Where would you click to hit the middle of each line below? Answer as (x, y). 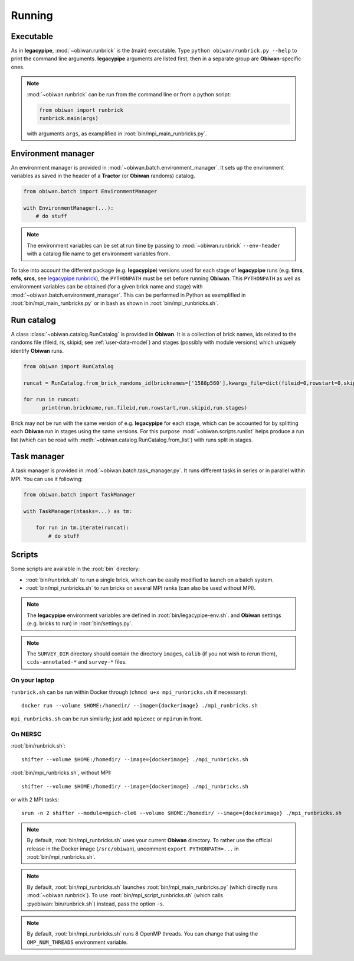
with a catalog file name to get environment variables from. (99, 254)
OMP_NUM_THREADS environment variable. (77, 942)
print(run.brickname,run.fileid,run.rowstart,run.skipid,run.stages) (145, 408)
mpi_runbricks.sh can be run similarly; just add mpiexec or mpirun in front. (107, 719)
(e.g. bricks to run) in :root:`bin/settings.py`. (80, 624)
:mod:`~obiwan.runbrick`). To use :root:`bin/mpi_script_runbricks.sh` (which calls (125, 895)
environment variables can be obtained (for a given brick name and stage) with (107, 287)
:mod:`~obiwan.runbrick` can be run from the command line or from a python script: (129, 94)
